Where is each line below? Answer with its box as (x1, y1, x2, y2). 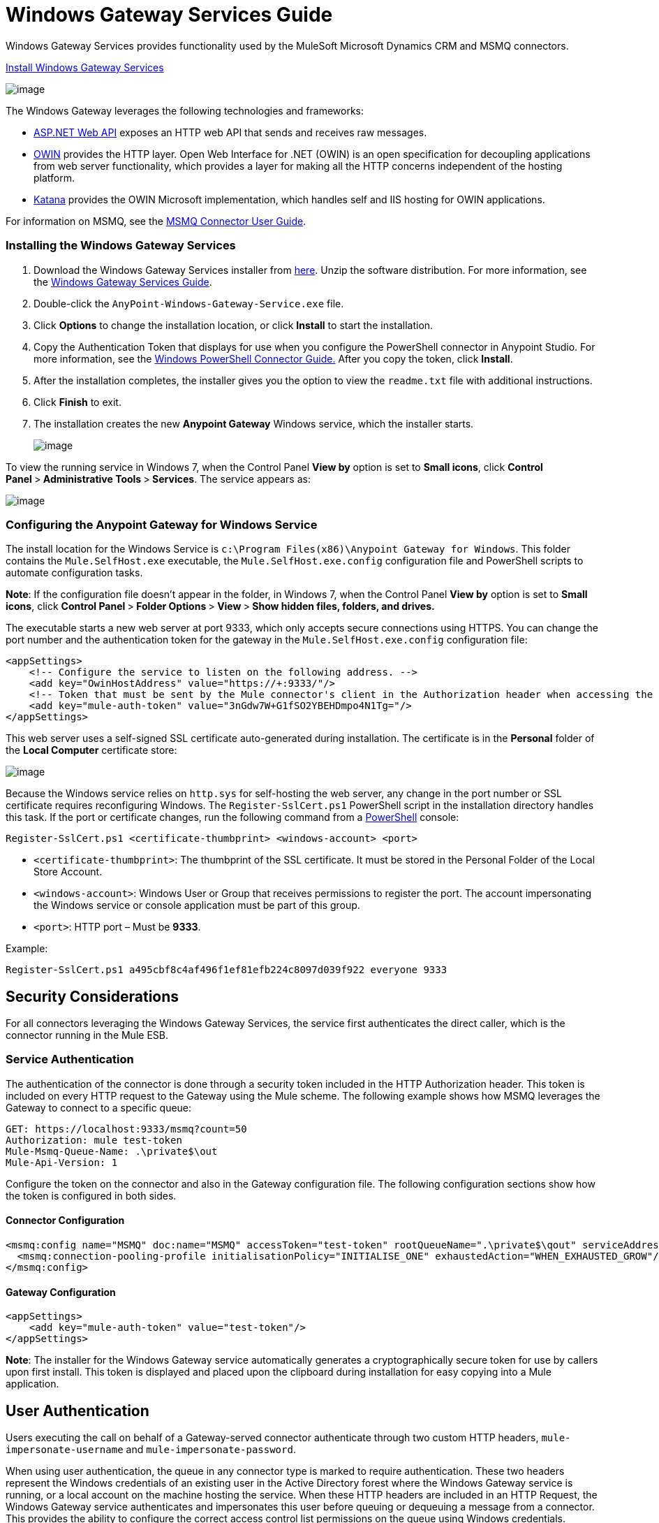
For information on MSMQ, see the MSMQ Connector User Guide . (6, 214, 306, 227)
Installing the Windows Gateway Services (6, 238, 236, 253)
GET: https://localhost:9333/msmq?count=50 (6, 1123, 247, 1135)
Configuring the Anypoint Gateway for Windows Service (6, 517, 318, 532)
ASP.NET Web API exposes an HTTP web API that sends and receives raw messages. (34, 126, 427, 138)
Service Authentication (6, 1052, 134, 1067)
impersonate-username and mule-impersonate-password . (6, 1443, 296, 1456)
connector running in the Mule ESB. (6, 1029, 168, 1042)
